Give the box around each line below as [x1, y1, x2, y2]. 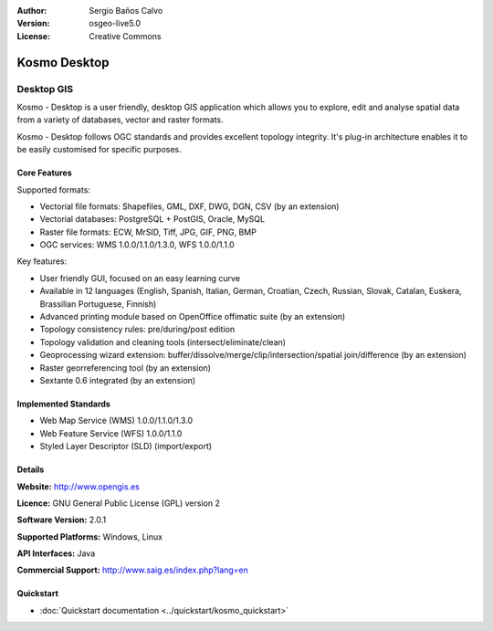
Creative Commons [89, 30, 162, 41]
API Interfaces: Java [16, 548, 96, 559]
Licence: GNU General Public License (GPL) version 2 [16, 498, 221, 509]
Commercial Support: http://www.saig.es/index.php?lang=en [16, 564, 248, 575]
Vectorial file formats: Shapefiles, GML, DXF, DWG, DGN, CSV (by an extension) [39, 201, 340, 212]
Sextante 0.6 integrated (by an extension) [39, 374, 196, 385]
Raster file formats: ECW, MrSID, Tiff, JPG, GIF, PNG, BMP [39, 226, 257, 237]
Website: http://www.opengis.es [16, 480, 141, 492]
